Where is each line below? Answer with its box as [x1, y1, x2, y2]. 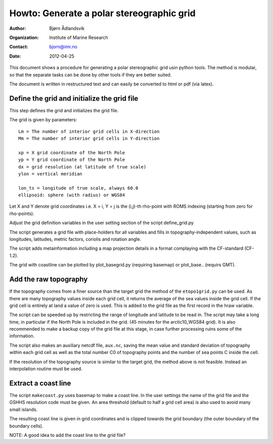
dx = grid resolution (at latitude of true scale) [18, 164, 147, 169]
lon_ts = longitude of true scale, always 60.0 [18, 185, 139, 191]
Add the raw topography [9, 275, 88, 284]
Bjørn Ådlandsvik [49, 25, 85, 31]
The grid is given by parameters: [9, 117, 77, 123]
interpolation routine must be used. [9, 366, 83, 372]
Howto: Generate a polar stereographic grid [9, 8, 196, 19]
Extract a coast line [9, 379, 71, 387]
